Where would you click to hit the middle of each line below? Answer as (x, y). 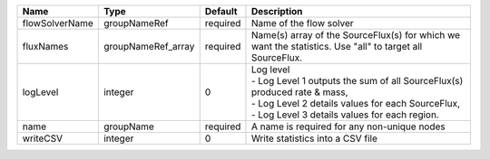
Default (221, 11)
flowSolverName (58, 23)
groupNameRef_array (149, 47)
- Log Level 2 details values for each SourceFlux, (356, 103)
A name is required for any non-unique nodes (348, 126)
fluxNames (45, 47)
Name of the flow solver (302, 23)
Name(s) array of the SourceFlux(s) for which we (356, 35)
